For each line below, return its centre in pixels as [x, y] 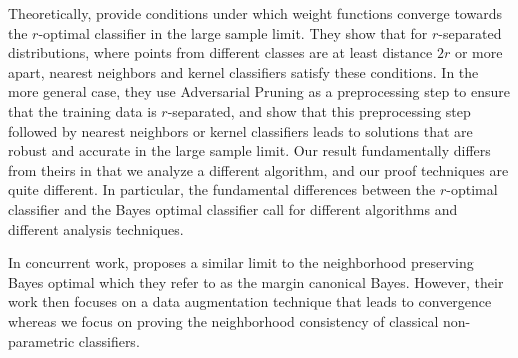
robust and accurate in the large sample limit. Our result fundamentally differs [249, 150]
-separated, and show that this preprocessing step [319, 110]
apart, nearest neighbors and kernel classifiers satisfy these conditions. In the [243, 71]
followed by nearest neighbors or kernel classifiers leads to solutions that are [240, 130]
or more [478, 52]
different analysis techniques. [96, 228]
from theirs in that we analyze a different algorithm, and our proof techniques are [258, 169]
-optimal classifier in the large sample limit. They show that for [233, 32]
